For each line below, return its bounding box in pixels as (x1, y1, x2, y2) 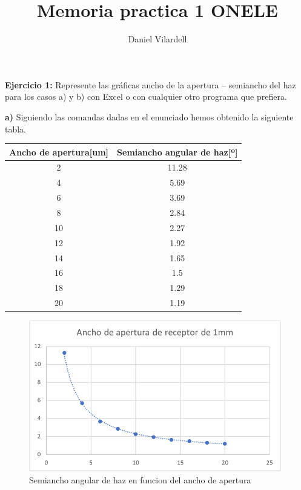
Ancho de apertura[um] (9, 145, 109, 158)
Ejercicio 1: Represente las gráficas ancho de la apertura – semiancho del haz (5, 78, 296, 91)
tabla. (5, 122, 27, 135)
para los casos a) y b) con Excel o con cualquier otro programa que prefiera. (5, 90, 287, 103)
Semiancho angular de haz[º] (117, 145, 238, 158)
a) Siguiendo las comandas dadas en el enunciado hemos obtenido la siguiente (5, 110, 294, 123)
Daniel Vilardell (128, 33, 187, 45)
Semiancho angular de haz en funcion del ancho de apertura (29, 474, 251, 486)
